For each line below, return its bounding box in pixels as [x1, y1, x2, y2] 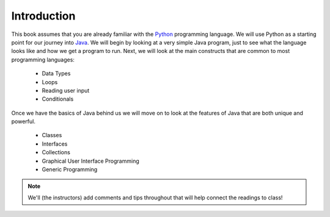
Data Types [42, 70, 71, 77]
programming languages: [11, 55, 75, 63]
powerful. [11, 118, 36, 125]
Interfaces [42, 140, 68, 148]
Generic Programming [42, 166, 98, 173]
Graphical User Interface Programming [42, 157, 140, 165]
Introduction [11, 9, 76, 23]
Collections [42, 149, 70, 156]
